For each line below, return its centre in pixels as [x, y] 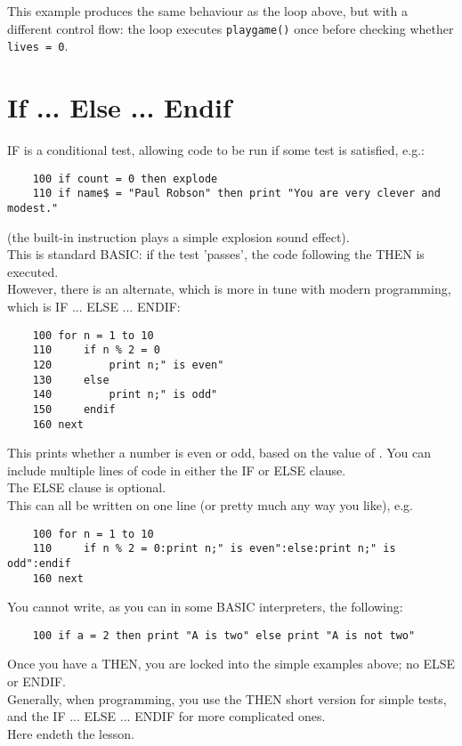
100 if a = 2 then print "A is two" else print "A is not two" [224, 635]
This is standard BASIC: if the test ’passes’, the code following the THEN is [216, 254]
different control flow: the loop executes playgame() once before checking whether [231, 28]
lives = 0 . [38, 46]
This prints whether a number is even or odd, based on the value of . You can [219, 453]
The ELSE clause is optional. [87, 487]
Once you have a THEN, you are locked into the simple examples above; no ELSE [231, 664]
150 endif [74, 409]
